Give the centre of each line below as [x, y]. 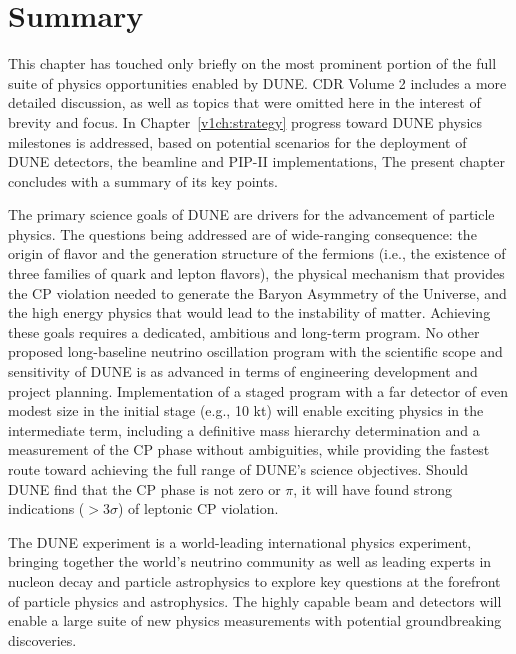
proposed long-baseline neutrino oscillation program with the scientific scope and [255, 351]
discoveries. [42, 639]
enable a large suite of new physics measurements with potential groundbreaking [255, 620]
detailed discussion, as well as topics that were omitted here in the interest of [244, 102]
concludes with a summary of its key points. [143, 180]
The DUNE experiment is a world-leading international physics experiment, [240, 541]
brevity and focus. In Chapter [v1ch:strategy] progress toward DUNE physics [245, 121]
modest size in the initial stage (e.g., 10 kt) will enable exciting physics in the [246, 410]
